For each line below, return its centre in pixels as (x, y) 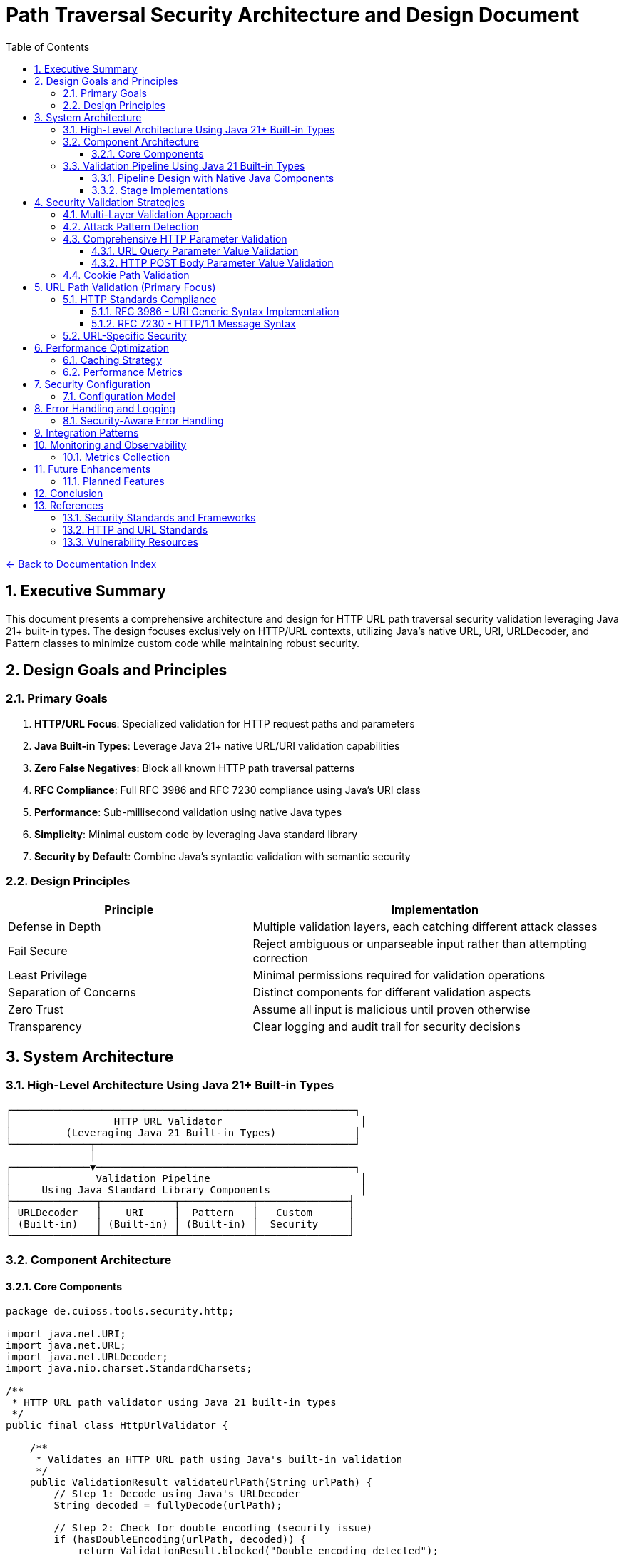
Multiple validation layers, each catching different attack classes (425, 926)
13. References (69, 505)
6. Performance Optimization (102, 347)
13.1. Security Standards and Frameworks (159, 517)
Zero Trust (36, 1009)
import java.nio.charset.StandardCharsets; (129, 1368)
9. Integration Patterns (87, 432)
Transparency (45, 1026)
